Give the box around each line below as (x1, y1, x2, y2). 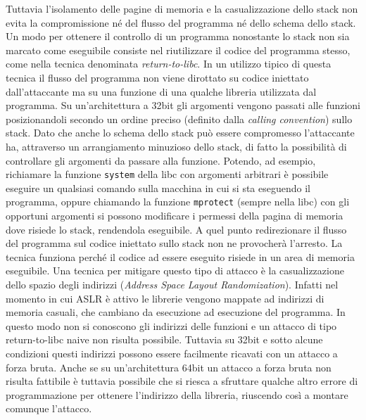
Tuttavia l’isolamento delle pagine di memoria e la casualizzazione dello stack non (6, 1, 358, 15)
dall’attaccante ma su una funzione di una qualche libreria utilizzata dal (6, 84, 317, 98)
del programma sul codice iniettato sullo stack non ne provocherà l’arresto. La (6, 236, 343, 250)
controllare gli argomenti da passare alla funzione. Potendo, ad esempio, (6, 153, 316, 167)
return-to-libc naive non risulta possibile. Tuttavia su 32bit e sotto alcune (6, 332, 323, 347)
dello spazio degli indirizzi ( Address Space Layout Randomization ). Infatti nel (6, 277, 339, 291)
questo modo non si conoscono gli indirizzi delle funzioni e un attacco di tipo (6, 318, 337, 333)
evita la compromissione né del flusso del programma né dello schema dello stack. (6, 15, 356, 30)
